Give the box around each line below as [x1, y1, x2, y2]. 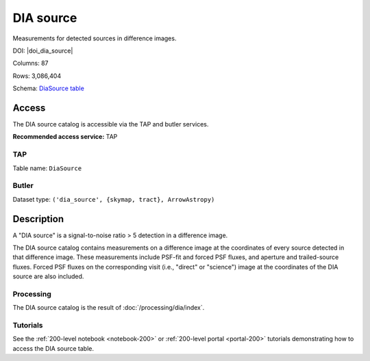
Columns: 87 [12, 59, 49, 68]
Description [12, 213, 64, 225]
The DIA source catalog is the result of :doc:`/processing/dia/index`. [12, 304, 205, 312]
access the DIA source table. [12, 344, 95, 352]
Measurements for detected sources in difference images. [12, 34, 177, 42]
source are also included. [12, 272, 84, 280]
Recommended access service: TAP [12, 133, 118, 141]
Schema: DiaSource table [12, 84, 85, 92]
